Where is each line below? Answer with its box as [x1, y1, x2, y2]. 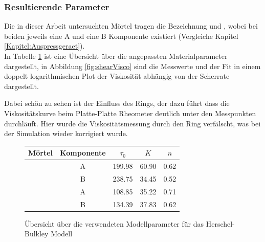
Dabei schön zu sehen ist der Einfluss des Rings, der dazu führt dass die [4, 98, 230, 108]
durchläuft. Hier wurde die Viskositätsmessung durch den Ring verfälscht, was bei [4, 118, 261, 128]
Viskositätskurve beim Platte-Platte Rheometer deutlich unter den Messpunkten [4, 107, 256, 118]
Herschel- [206, 218, 235, 229]
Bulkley [25, 228, 49, 239]
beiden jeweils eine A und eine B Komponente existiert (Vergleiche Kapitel [4, 30, 238, 41]
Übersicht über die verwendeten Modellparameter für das [25, 218, 204, 229]
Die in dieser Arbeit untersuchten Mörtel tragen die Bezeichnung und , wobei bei [4, 20, 258, 31]
